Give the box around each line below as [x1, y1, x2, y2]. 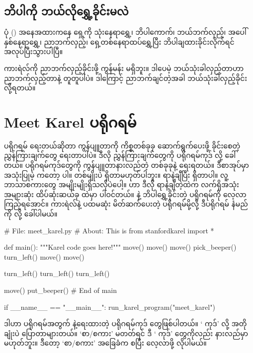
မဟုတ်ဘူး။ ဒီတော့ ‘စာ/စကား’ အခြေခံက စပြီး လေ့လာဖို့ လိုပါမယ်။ [4, 338, 207, 348]
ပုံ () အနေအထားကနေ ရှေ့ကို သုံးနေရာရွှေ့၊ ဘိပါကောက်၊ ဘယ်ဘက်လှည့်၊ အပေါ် [4, 27, 247, 37]
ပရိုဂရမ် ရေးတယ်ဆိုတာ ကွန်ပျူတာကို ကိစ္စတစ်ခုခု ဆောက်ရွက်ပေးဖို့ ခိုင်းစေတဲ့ [4, 140, 241, 150]
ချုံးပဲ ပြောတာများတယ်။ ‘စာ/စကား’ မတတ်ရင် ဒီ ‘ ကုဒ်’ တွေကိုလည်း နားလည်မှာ [4, 328, 249, 338]
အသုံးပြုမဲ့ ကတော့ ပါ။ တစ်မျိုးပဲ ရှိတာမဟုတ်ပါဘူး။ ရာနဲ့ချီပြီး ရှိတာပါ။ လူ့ [4, 169, 228, 180]
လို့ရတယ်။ [4, 82, 36, 93]
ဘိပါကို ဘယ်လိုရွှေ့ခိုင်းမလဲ [4, 3, 129, 19]
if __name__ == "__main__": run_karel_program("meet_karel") [4, 301, 215, 312]
